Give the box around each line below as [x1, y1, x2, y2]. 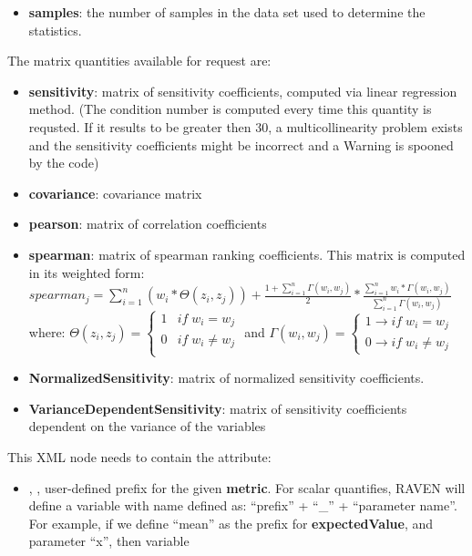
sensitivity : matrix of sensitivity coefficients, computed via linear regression [28, 81, 457, 100]
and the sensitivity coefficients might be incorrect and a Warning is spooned [28, 135, 454, 154]
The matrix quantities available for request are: [7, 51, 272, 70]
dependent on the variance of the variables [28, 417, 266, 436]
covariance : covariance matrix [28, 183, 202, 202]
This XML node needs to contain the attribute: [7, 448, 272, 467]
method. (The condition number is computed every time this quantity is [28, 99, 432, 118]
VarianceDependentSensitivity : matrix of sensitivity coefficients [28, 398, 407, 417]
